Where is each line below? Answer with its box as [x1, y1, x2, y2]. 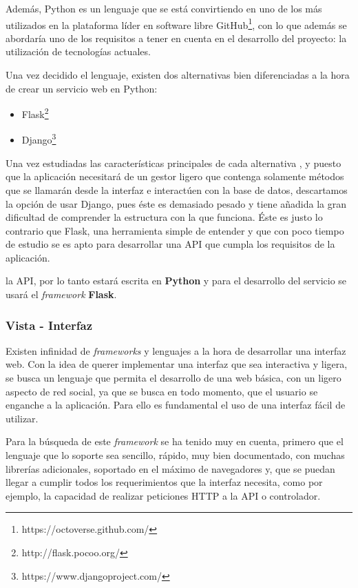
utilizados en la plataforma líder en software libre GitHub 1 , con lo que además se [6, 15, 347, 32]
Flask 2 [21, 105, 49, 121]
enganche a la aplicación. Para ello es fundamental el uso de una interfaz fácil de [6, 398, 346, 412]
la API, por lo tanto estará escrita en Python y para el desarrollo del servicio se [6, 273, 347, 288]
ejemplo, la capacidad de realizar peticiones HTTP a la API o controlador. [6, 488, 321, 502]
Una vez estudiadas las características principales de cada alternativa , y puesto [6, 155, 341, 170]
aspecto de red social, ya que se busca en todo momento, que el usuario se [6, 384, 318, 398]
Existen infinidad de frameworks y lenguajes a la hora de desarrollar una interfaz [6, 343, 346, 357]
